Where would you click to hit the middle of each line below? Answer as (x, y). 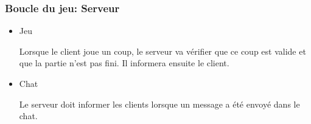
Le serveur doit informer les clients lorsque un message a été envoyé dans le (159, 104)
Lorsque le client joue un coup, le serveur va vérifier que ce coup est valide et (162, 51)
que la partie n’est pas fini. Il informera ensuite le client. (124, 63)
